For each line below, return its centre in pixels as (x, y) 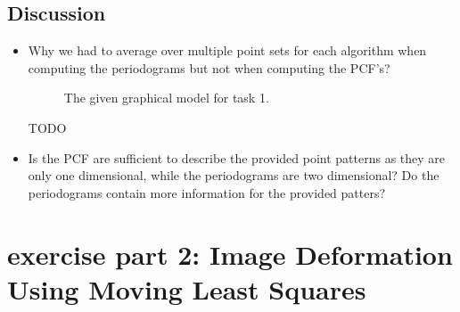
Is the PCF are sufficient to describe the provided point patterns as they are (237, 157)
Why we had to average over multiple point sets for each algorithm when (227, 50)
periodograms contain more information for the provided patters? (207, 192)
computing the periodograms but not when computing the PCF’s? (209, 67)
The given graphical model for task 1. (166, 98)
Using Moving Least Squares (187, 288)
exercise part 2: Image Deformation (230, 254)
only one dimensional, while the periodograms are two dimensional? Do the (234, 175)
